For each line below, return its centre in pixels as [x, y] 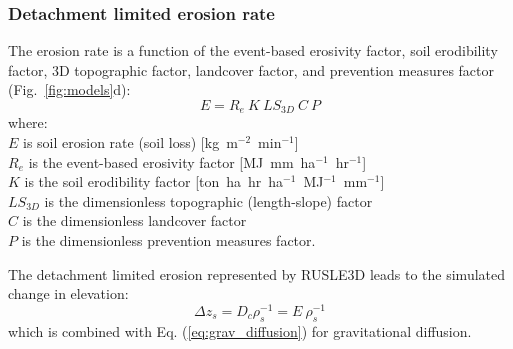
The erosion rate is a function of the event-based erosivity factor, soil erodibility [253, 50]
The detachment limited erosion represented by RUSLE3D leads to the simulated [256, 273]
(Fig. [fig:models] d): [69, 89]
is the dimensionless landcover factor [134, 220]
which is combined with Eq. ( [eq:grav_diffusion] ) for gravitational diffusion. [240, 330]
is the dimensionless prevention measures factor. [168, 240]
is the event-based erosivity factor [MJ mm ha [172, 161]
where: [28, 122]
